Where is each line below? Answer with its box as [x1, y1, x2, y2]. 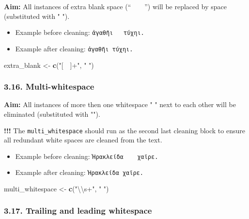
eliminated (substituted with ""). [4, 109, 100, 119]
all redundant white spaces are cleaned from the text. [4, 135, 162, 145]
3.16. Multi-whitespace [4, 80, 94, 93]
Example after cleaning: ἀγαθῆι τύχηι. [15, 43, 133, 53]
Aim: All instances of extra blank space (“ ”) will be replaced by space [4, 1, 227, 11]
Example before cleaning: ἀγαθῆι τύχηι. [15, 27, 144, 37]
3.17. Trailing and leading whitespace [4, 204, 152, 216]
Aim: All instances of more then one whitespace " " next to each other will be [4, 99, 236, 109]
